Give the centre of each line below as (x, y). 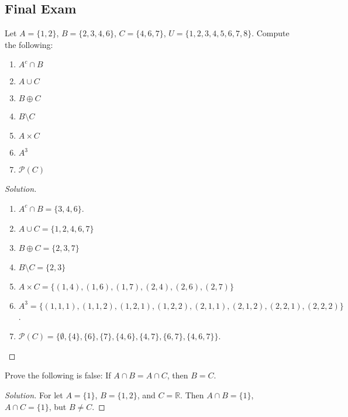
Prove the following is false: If (58, 375)
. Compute (271, 33)
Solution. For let (34, 394)
